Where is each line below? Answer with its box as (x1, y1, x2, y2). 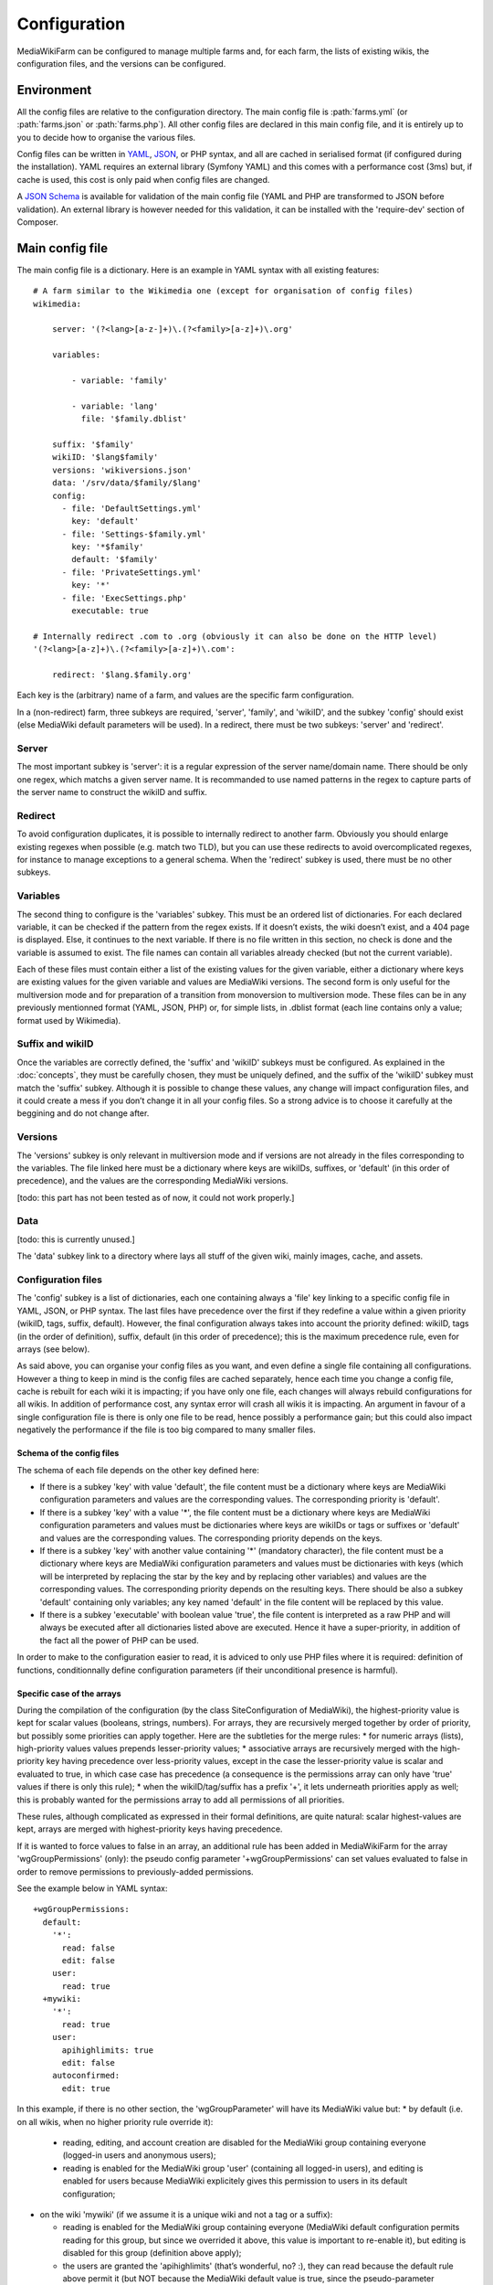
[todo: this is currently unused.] (16, 1234, 136, 1245)
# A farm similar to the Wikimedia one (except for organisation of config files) (33, 286, 414, 296)
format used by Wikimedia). (16, 1015, 121, 1026)
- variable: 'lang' (71, 400, 159, 411)
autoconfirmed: (51, 2070, 121, 2081)
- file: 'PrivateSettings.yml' (61, 567, 203, 578)
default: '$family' (71, 554, 159, 565)
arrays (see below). (16, 1344, 90, 1355)
